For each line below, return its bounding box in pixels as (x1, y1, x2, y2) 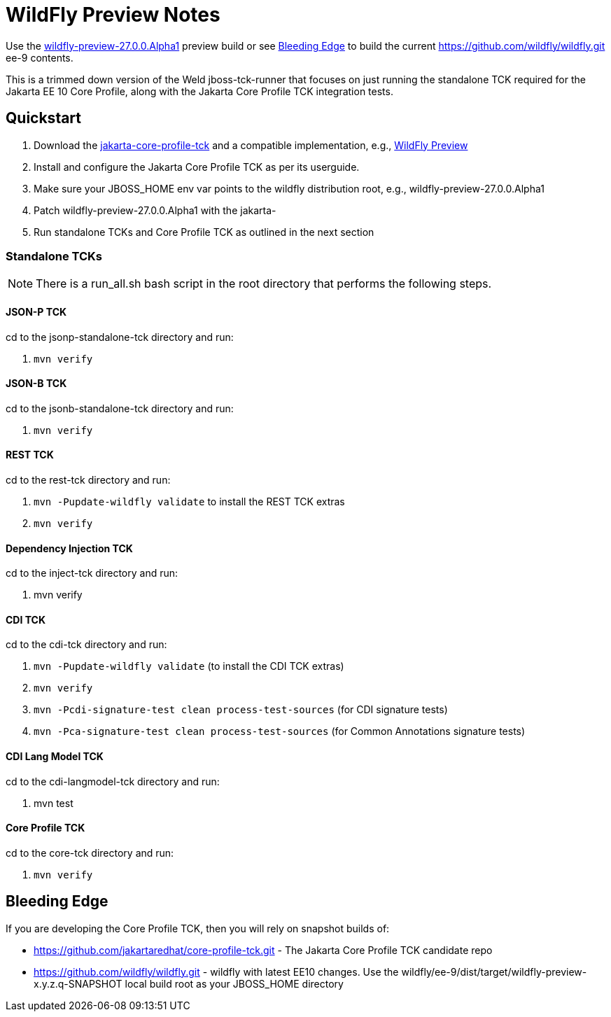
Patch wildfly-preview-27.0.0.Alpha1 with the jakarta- (34, 204, 276, 216)
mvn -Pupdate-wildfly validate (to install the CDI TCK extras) (34, 660, 344, 673)
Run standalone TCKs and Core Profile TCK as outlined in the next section (34, 225, 374, 238)
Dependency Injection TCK (6, 542, 133, 554)
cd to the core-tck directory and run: (6, 846, 174, 859)
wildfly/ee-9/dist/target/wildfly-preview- (401, 965, 587, 978)
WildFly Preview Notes (6, 3, 220, 27)
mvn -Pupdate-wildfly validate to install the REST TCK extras (34, 496, 345, 507)
